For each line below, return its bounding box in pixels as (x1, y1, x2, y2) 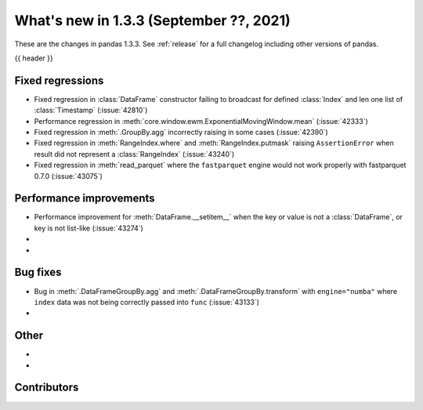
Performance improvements (14, 192, 156, 205)
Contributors (14, 381, 79, 394)
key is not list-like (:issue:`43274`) (34, 223, 144, 233)
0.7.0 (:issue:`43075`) (34, 171, 103, 180)
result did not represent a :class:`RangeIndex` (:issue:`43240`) (34, 149, 235, 158)
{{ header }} (14, 53, 54, 63)
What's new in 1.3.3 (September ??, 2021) (14, 12, 291, 29)
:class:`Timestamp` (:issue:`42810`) (34, 106, 148, 115)
